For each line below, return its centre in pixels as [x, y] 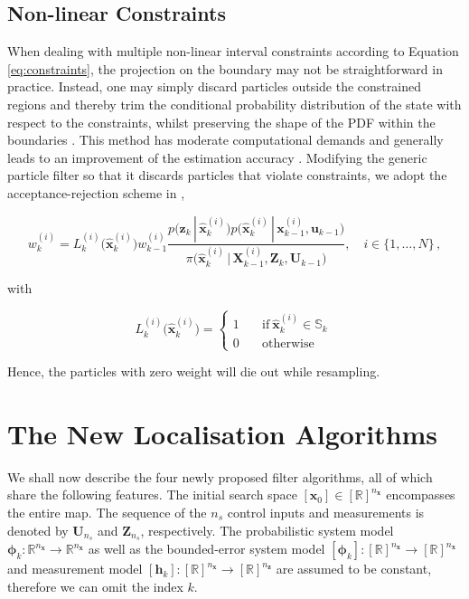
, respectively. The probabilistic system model [267, 530]
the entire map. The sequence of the [107, 512]
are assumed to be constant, [354, 569]
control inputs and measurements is [326, 512]
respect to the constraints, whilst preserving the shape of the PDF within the [221, 122]
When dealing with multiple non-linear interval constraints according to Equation [233, 51]
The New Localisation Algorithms [223, 433]
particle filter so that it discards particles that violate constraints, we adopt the [227, 175]
